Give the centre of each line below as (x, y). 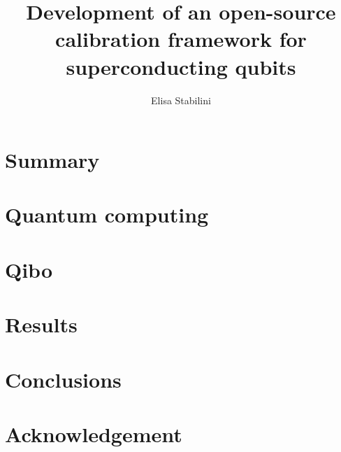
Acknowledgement (94, 433)
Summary (52, 160)
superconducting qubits (181, 66)
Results (41, 324)
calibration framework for (181, 39)
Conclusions (63, 379)
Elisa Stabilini (181, 100)
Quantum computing (107, 214)
